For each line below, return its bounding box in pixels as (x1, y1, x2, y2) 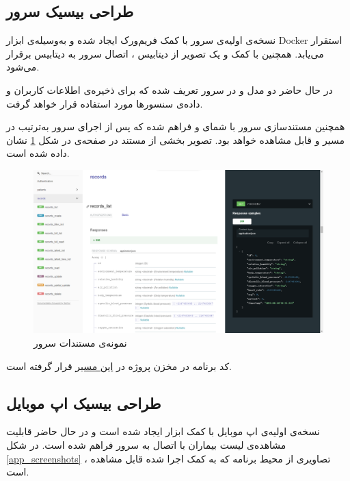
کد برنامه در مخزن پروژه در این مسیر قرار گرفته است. (6, 358, 232, 373)
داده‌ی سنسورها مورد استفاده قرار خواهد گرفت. (6, 96, 203, 110)
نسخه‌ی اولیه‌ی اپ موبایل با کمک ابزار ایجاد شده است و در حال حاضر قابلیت (6, 424, 320, 439)
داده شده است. (6, 146, 70, 160)
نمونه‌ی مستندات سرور (33, 336, 127, 350)
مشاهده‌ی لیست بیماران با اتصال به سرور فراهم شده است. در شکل (6, 438, 286, 452)
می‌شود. (6, 60, 40, 74)
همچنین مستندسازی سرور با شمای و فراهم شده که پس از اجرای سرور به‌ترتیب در (6, 119, 345, 134)
